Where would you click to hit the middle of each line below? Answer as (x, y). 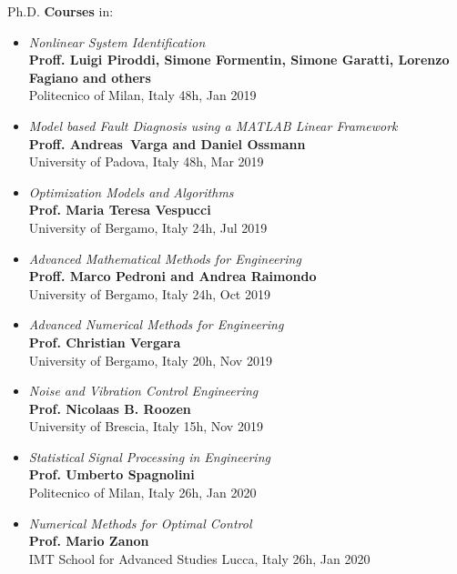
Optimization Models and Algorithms (131, 191)
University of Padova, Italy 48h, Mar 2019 (146, 161)
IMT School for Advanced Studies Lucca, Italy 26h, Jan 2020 (199, 558)
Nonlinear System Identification (117, 41)
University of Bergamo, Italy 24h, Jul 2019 (148, 227)
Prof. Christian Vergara (105, 342)
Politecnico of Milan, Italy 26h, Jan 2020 (142, 493)
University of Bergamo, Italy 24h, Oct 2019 (149, 293)
